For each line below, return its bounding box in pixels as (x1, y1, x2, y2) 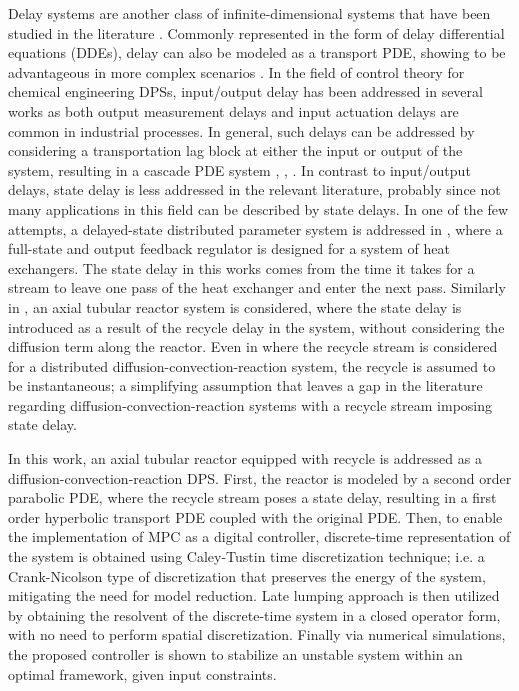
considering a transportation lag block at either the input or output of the (8, 140, 463, 161)
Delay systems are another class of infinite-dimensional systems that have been (8, 3, 491, 23)
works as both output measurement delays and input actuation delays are (8, 100, 459, 121)
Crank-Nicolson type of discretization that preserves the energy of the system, (8, 565, 486, 586)
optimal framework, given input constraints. (8, 663, 277, 684)
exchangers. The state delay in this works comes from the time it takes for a (8, 257, 475, 278)
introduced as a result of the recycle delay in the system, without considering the (8, 316, 505, 337)
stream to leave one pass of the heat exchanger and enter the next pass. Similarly (8, 277, 506, 298)
